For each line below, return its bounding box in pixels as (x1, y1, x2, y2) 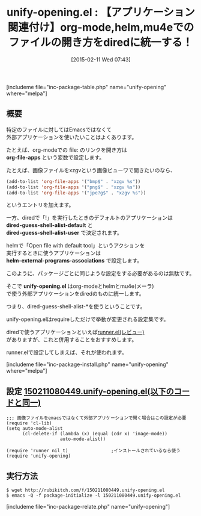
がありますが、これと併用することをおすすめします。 (6, 336, 137, 343)
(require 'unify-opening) (6, 453, 71, 459)
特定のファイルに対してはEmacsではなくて (6, 126, 112, 133)
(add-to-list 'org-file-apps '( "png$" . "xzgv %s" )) (6, 184, 141, 190)
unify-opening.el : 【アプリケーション (7, 5, 195, 19)
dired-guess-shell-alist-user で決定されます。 (6, 229, 123, 237)
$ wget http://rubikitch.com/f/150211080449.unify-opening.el (6, 487, 165, 493)
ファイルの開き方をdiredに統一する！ (8, 36, 193, 49)
